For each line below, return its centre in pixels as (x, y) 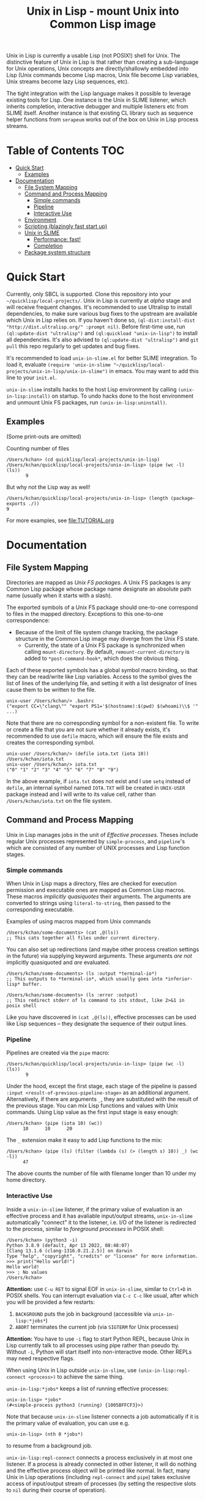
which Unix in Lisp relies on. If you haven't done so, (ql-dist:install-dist (101, 320)
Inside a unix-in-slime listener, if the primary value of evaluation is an (94, 1209)
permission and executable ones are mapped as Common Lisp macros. (96, 890)
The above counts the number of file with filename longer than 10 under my (101, 1173)
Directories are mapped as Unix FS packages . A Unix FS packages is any (99, 582)
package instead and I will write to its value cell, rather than (81, 794)
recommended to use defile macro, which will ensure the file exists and (97, 736)
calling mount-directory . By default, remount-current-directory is (107, 651)
